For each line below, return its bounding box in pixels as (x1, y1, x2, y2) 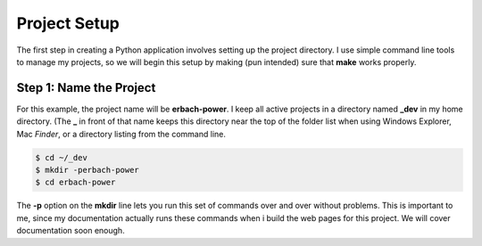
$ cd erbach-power (35, 177, 116, 187)
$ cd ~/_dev (35, 152, 88, 162)
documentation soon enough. (16, 225, 125, 236)
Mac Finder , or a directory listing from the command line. (16, 128, 227, 139)
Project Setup (16, 13, 120, 33)
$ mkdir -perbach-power (35, 165, 140, 175)
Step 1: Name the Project (16, 80, 156, 95)
